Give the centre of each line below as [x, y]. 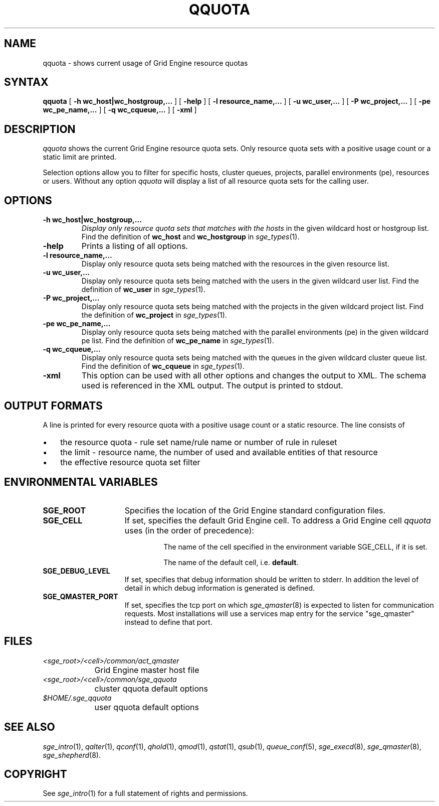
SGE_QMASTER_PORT [80, 596]
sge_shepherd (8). [72, 755]
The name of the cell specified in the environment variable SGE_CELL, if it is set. [295, 547]
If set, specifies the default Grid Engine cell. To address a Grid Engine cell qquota [278, 520]
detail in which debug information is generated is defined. [220, 588]
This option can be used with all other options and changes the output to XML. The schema [254, 376]
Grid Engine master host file [147, 670]
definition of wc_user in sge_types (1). [143, 290]
